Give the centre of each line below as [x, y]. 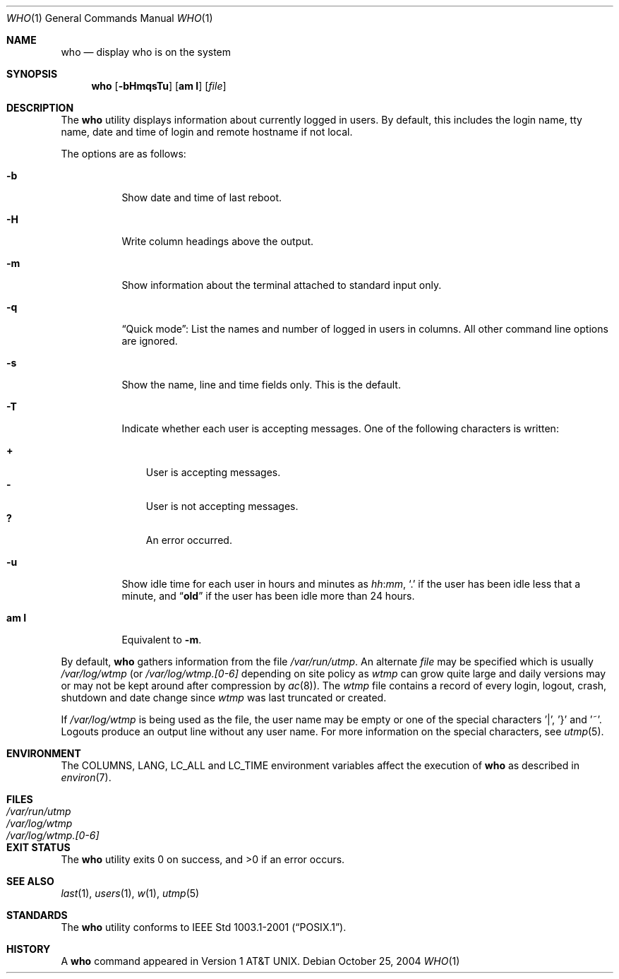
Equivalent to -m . [162, 640]
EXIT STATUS [38, 847]
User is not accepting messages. [222, 506]
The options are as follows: [124, 154]
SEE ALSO [30, 881]
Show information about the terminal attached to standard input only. [282, 285]
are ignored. [150, 341]
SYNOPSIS [32, 74]
